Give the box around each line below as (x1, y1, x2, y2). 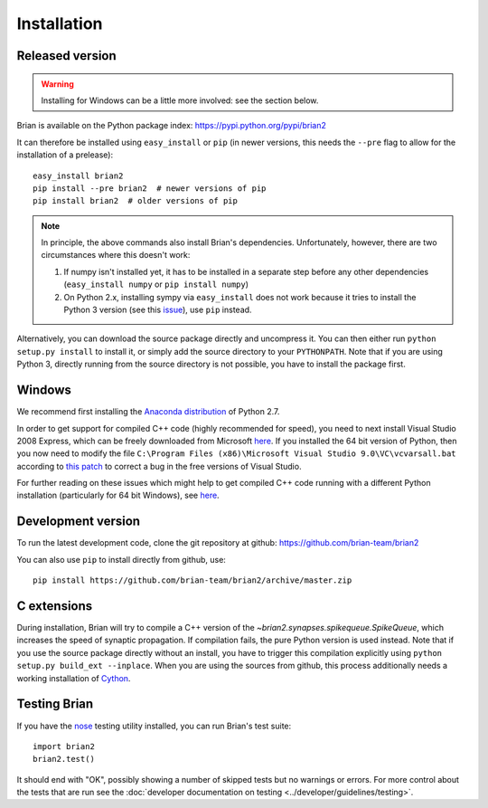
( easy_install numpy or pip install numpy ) (63, 279, 249, 290)
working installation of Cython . (16, 672, 131, 683)
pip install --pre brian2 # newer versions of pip (33, 183, 267, 194)
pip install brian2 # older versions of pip (33, 195, 239, 206)
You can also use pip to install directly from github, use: (16, 554, 226, 565)
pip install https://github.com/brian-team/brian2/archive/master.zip (33, 575, 352, 585)
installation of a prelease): (16, 149, 113, 160)
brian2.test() (33, 754, 95, 765)
